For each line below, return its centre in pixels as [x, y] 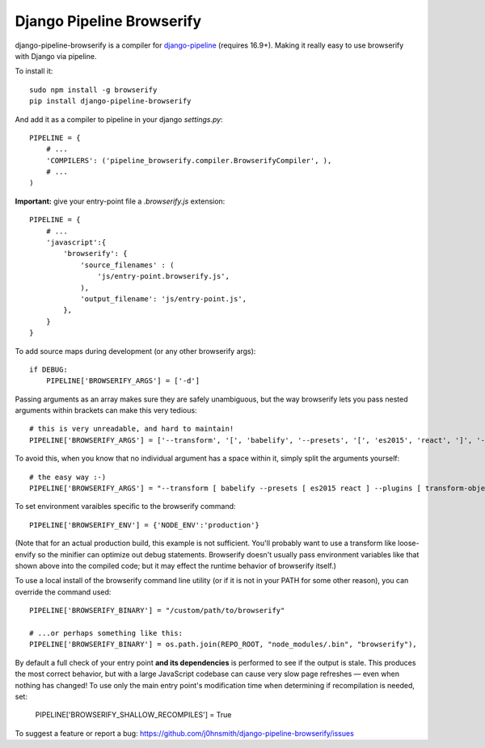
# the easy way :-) [68, 477]
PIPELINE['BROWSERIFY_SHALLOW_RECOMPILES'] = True [133, 715]
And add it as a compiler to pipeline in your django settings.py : [119, 119]
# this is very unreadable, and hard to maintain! [132, 429]
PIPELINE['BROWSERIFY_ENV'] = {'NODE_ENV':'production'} [145, 525]
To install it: [34, 71]
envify [25, 554]
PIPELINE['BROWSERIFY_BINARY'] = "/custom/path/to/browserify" [157, 611]
